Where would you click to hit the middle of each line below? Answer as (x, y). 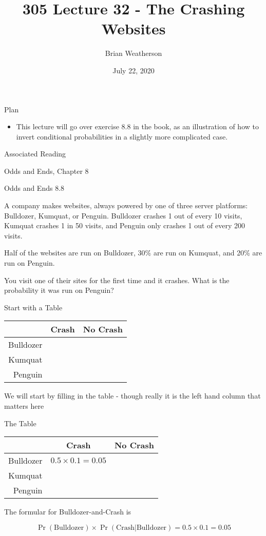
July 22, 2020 (134, 70)
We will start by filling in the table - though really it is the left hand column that (132, 396)
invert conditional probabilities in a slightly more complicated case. (122, 136)
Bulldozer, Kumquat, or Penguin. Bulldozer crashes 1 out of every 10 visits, (123, 215)
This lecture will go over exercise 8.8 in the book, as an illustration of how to (137, 126)
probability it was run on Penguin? (59, 290)
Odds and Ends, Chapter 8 (46, 171)
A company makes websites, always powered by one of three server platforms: (126, 205)
